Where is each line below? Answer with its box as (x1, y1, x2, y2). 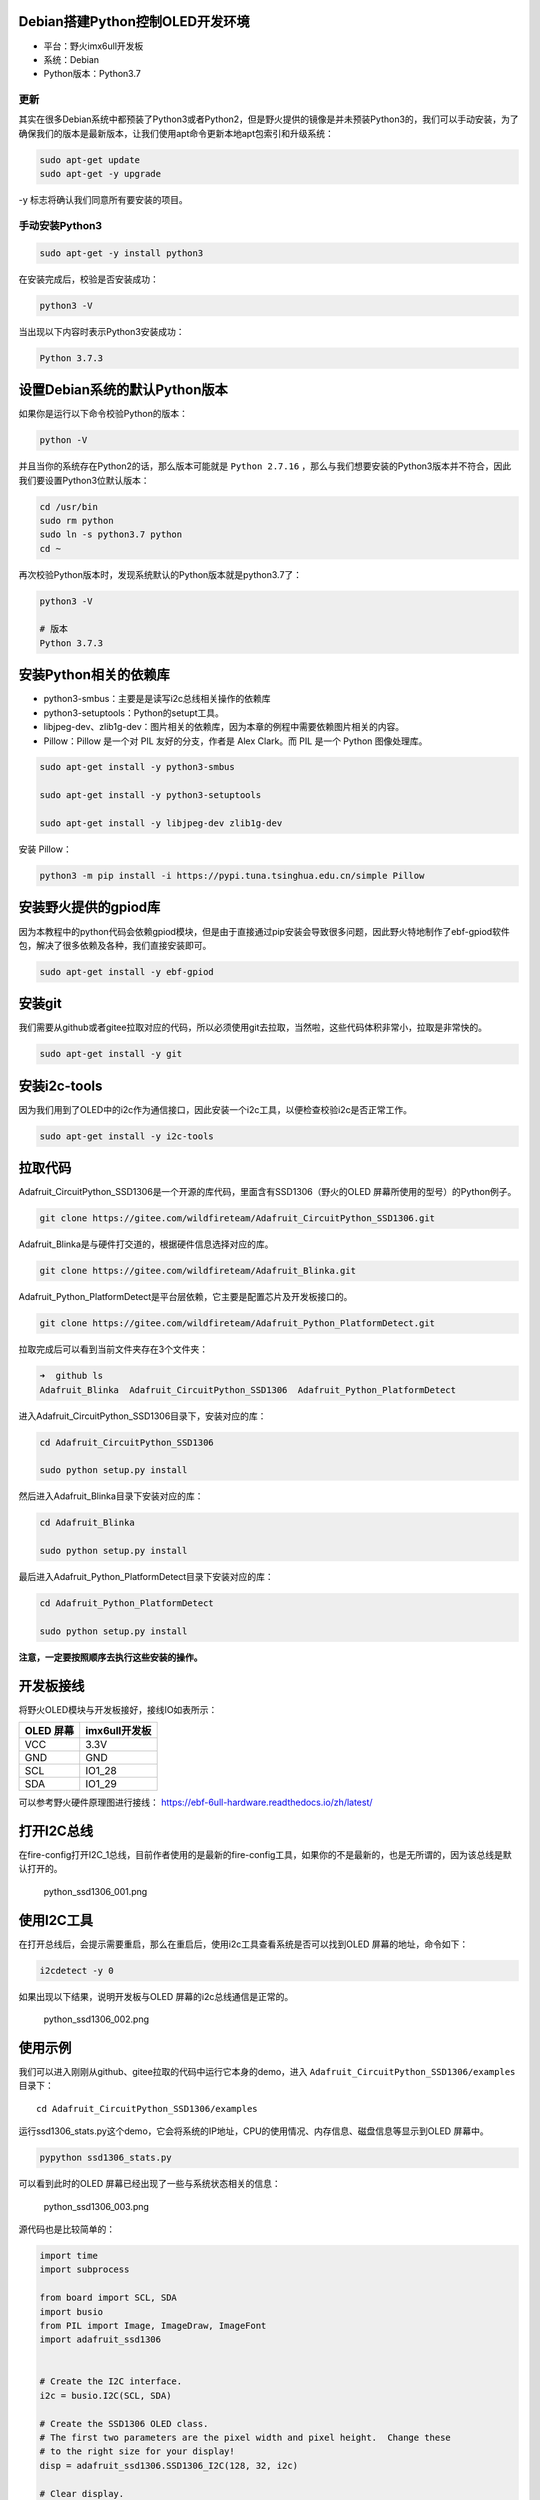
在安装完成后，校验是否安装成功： (18, 273, 159, 285)
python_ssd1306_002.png (43, 2013, 150, 2025)
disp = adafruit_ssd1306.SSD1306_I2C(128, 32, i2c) (39, 2460, 299, 2471)
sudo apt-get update (39, 154, 140, 165)
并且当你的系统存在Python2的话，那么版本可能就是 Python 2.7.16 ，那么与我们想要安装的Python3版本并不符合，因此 (18, 460, 512, 472)
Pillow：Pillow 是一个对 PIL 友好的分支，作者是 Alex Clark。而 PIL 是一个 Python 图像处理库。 (43, 735, 428, 747)
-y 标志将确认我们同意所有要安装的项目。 (18, 194, 189, 206)
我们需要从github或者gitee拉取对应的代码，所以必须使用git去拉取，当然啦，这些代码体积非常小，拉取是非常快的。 (18, 1021, 487, 1034)
